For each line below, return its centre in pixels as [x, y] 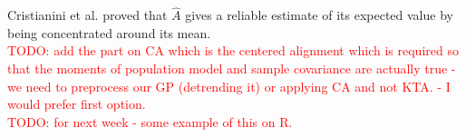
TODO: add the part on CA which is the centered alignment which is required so [233, 50]
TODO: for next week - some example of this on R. [150, 121]
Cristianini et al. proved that [87, 15]
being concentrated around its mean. [109, 32]
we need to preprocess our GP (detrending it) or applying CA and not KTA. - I [229, 86]
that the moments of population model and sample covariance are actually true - [232, 68]
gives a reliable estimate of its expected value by [319, 15]
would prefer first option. [77, 104]
